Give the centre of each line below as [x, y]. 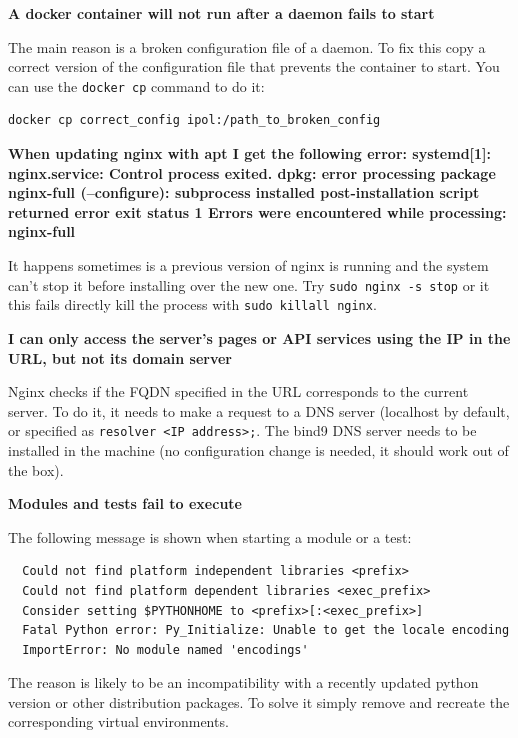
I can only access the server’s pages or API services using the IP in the [259, 337]
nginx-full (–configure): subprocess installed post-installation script [244, 192]
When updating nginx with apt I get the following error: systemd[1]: [250, 153]
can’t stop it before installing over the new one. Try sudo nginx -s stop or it [249, 284]
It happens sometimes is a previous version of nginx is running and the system [248, 265]
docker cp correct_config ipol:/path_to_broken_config [194, 120]
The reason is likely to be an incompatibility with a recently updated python [243, 682]
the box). [36, 469]
